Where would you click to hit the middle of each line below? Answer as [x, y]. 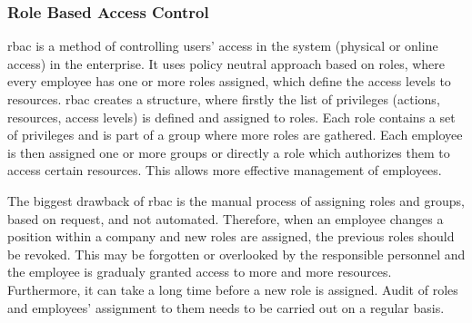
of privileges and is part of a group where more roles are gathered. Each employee [235, 135]
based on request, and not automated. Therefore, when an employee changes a [226, 218]
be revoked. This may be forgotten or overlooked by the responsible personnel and [236, 254]
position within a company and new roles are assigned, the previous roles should [231, 236]
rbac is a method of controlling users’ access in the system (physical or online [223, 46]
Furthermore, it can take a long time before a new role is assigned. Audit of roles [233, 289]
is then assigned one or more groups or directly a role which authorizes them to [229, 152]
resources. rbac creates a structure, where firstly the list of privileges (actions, [224, 99]
